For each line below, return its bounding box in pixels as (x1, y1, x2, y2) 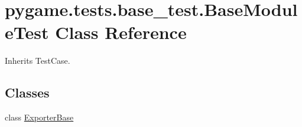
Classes (5, 83, 50, 102)
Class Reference (55, 20, 187, 44)
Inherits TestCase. (5, 54, 70, 67)
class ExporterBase (5, 111, 74, 123)
